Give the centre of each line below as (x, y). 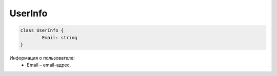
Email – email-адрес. (49, 65)
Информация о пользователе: (42, 58)
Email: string (60, 37)
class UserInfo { (42, 30)
